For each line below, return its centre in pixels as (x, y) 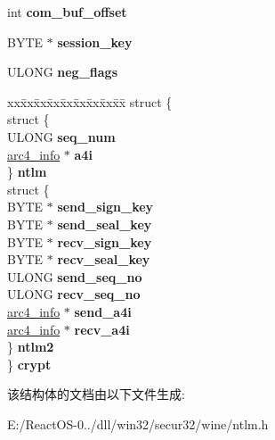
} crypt (29, 364)
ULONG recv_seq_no (74, 294)
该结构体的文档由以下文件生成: (96, 394)
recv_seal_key (104, 259)
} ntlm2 (31, 347)
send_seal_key (105, 224)
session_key (95, 42)
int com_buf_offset (67, 12)
